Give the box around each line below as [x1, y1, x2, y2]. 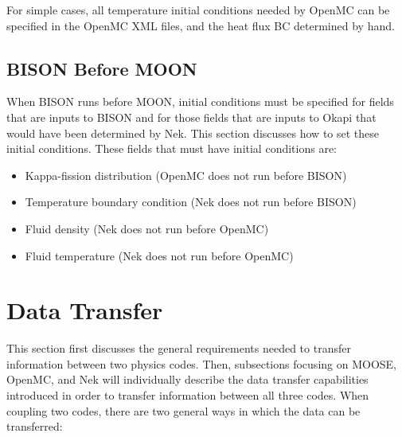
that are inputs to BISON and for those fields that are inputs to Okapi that [6, 108, 377, 125]
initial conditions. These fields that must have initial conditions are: [6, 140, 338, 157]
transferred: [6, 418, 63, 435]
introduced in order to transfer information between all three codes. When [6, 387, 369, 404]
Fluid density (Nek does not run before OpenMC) [25, 220, 269, 236]
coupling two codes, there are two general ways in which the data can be [6, 402, 361, 419]
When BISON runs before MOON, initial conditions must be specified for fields [6, 93, 394, 110]
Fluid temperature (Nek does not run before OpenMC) [25, 247, 294, 263]
